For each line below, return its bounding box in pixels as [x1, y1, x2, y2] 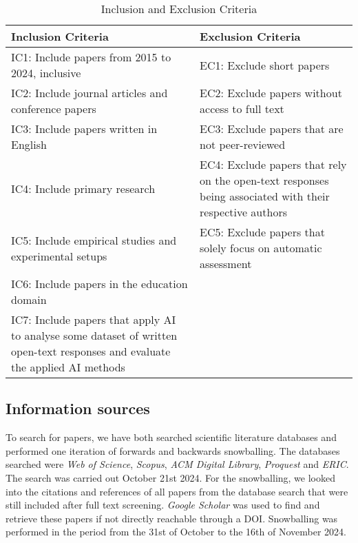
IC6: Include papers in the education [11, 276, 188, 291]
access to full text [200, 101, 284, 116]
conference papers [11, 101, 96, 116]
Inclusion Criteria [11, 28, 109, 44]
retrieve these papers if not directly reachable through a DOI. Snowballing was [6, 511, 338, 525]
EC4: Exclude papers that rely [200, 156, 347, 172]
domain [11, 291, 47, 307]
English [11, 136, 47, 152]
